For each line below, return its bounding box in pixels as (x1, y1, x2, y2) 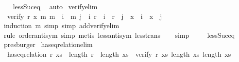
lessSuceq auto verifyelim (13, 1, 98, 11)
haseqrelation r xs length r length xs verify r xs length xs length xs (7, 48, 231, 59)
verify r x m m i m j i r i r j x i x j (7, 11, 162, 21)
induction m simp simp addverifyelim (3, 20, 119, 31)
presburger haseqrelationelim (3, 39, 93, 49)
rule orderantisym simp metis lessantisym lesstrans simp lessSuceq (3, 30, 235, 40)
